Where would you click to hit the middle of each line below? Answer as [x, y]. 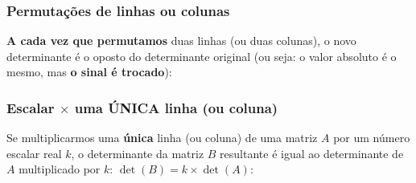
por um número [372, 138]
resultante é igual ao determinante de [312, 153]
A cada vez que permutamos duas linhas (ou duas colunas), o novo [181, 41]
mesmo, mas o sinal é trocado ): [89, 72]
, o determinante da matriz [138, 153]
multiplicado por [60, 169]
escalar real [34, 153]
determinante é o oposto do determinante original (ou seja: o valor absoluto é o [202, 56]
